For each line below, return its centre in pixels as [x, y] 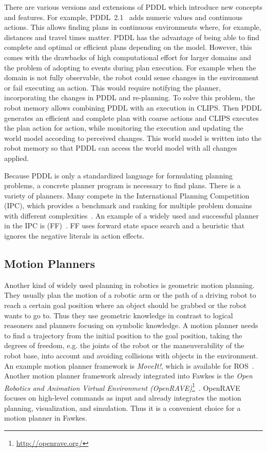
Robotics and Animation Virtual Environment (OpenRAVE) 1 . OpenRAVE [122, 387]
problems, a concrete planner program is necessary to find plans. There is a [122, 185]
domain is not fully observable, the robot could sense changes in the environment [131, 77]
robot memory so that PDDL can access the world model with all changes [121, 148]
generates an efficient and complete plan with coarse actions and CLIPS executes [131, 117]
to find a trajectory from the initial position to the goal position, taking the [123, 335]
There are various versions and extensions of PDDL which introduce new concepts [133, 7]
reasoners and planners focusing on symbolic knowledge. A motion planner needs [131, 325]
